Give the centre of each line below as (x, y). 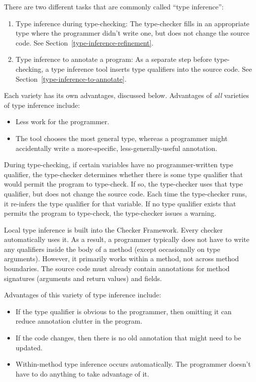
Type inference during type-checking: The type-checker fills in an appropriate (132, 23)
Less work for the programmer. (62, 121)
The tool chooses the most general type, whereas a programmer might (122, 138)
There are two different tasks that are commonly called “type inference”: (114, 6)
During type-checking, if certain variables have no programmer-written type (119, 165)
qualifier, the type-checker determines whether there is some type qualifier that (124, 174)
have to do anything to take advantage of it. (82, 373)
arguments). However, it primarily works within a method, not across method (122, 259)
